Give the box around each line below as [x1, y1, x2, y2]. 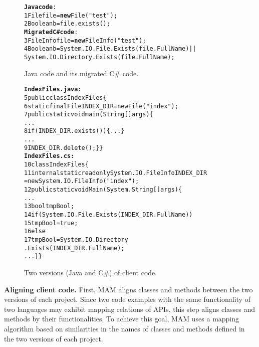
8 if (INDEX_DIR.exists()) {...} [24, 127, 125, 135]
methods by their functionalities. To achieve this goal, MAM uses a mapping [4, 313, 239, 324]
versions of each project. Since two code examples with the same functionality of [4, 294, 250, 304]
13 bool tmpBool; [24, 203, 75, 210]
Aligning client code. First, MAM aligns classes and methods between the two [4, 284, 253, 294]
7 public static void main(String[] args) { [24, 111, 153, 118]
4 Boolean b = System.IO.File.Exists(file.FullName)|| [24, 45, 196, 53]
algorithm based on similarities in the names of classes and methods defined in [4, 323, 245, 333]
